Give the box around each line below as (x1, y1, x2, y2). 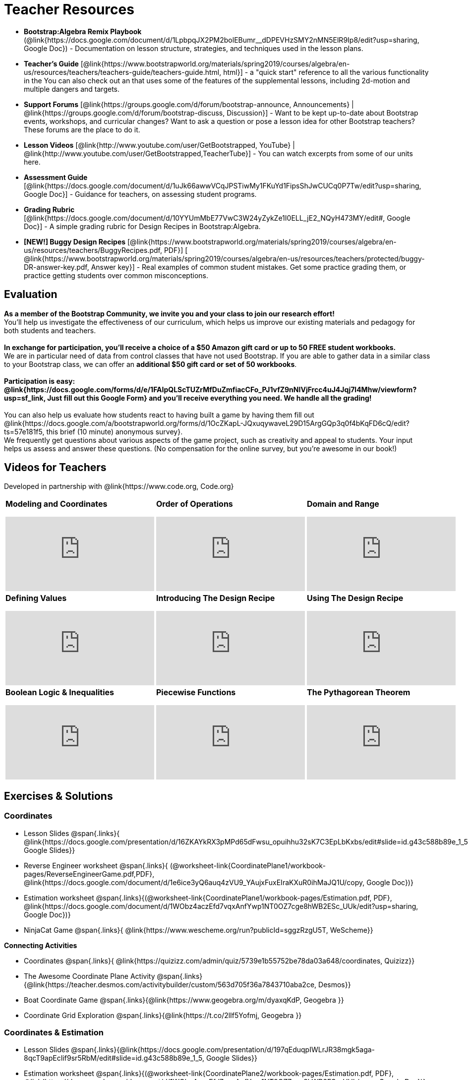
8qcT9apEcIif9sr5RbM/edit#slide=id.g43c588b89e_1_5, (24, 1054, 204, 1063)
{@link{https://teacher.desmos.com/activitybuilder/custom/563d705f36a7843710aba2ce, (24, 980, 317, 989)
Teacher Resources (4, 1, 134, 18)
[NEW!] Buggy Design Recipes (24, 237, 126, 246)
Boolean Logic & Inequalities (5, 687, 114, 698)
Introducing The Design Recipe (156, 593, 275, 603)
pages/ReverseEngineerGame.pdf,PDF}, (24, 869, 155, 878)
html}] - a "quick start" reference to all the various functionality (223, 67, 429, 76)
